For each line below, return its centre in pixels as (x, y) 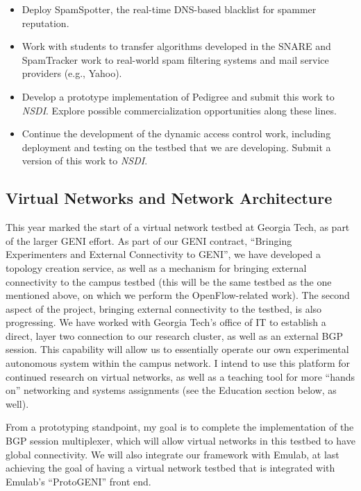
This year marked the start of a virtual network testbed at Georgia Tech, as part (178, 227)
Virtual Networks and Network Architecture (169, 198)
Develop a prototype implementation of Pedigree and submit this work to (178, 96)
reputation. (45, 23)
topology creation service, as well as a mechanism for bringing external (156, 267)
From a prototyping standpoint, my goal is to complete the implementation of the (180, 427)
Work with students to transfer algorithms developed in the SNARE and (176, 46)
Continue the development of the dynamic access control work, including (176, 133)
